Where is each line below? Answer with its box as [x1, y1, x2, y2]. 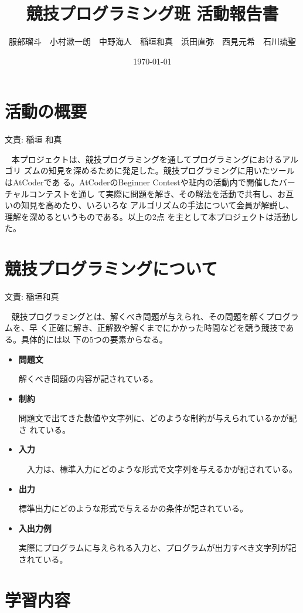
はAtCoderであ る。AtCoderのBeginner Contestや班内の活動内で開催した [5, 176, 279, 188]
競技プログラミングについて [5, 256, 218, 280]
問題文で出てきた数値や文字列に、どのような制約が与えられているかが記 [18, 412, 297, 424]
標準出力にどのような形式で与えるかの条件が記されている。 [18, 502, 248, 514]
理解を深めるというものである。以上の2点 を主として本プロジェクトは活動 [5, 210, 291, 222]
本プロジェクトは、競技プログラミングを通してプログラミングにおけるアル [11, 153, 299, 165]
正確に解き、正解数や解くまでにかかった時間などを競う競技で [48, 321, 286, 334]
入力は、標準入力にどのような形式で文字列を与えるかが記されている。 [26, 463, 297, 475]
